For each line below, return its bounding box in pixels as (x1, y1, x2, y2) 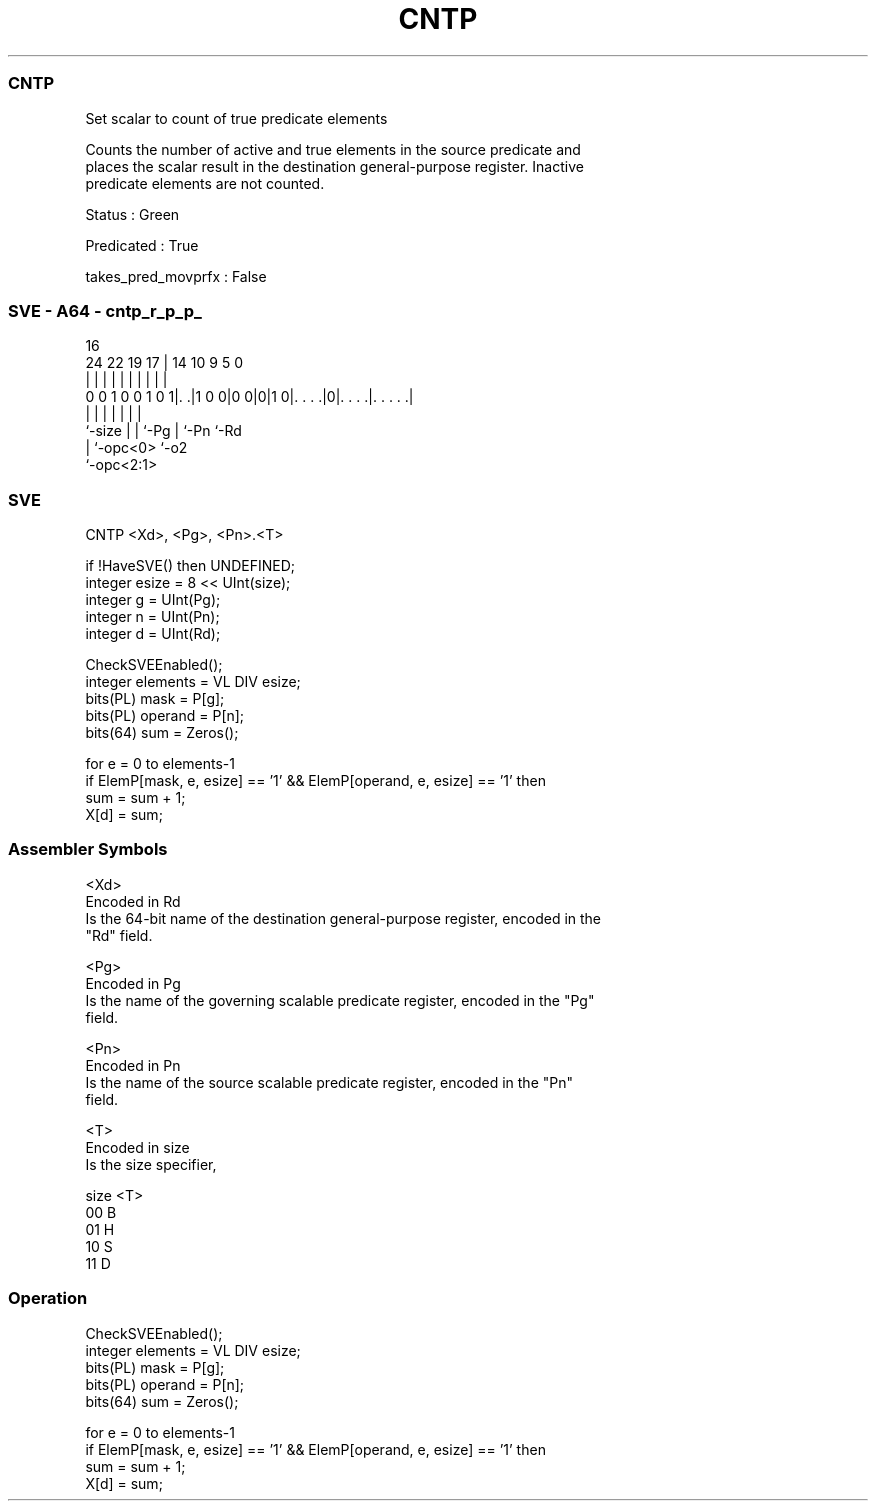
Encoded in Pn (85, 1056, 181, 1074)
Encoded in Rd (85, 892, 181, 910)
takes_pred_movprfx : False (85, 267, 267, 285)
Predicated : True (85, 236, 199, 254)
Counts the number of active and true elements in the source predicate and (85, 140, 581, 158)
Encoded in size (85, 1138, 190, 1156)
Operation (8, 1288, 88, 1309)
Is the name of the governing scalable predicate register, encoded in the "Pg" (85, 991, 595, 1009)
